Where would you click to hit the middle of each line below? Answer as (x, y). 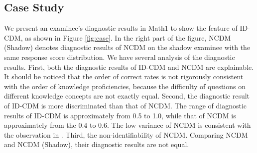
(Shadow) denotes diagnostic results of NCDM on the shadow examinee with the (127, 47)
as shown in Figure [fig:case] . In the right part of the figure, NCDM (128, 37)
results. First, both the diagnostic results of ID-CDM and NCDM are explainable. (129, 67)
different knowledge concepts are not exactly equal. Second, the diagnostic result (127, 96)
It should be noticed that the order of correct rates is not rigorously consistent (124, 76)
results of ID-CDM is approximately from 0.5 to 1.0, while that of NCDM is (120, 115)
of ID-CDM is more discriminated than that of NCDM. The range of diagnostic (126, 105)
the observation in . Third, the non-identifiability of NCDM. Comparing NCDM (126, 134)
